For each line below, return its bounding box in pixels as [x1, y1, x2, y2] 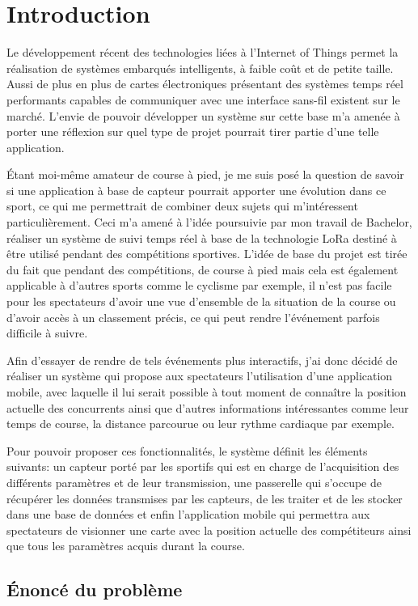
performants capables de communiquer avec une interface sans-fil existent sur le [6, 91, 400, 108]
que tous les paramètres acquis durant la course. [6, 537, 245, 554]
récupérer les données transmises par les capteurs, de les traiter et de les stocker [6, 489, 403, 506]
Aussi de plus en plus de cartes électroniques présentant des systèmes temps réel [6, 75, 403, 92]
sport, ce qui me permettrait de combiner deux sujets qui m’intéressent [6, 197, 358, 214]
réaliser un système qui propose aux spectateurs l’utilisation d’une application [6, 367, 393, 384]
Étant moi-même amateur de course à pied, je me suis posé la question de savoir [6, 166, 404, 183]
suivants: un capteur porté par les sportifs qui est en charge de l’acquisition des [6, 458, 399, 475]
